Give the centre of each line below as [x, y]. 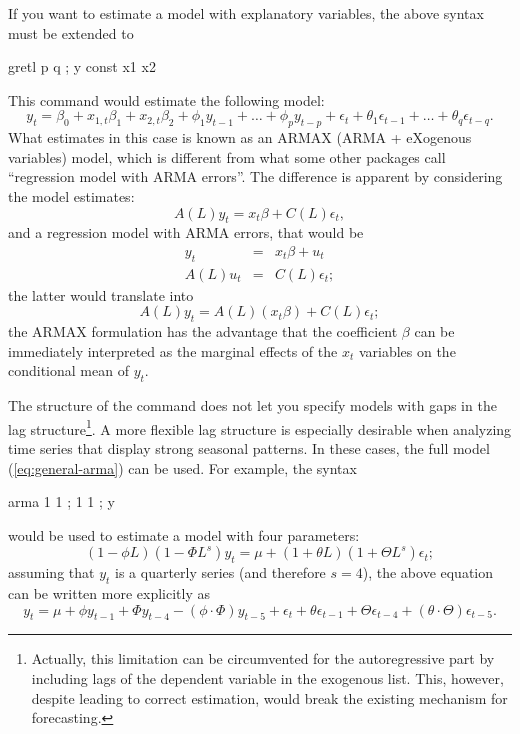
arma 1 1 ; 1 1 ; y [61, 501]
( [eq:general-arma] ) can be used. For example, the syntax [182, 467]
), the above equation [428, 572]
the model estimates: [71, 195]
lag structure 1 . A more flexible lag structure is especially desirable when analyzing [260, 427]
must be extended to [71, 32]
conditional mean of [68, 370]
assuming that [51, 572]
